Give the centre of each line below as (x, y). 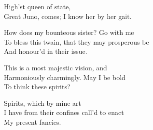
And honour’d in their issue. (46, 51)
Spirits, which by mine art (43, 103)
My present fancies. (33, 122)
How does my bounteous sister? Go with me (69, 32)
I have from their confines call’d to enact (64, 112)
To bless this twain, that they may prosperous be (76, 41)
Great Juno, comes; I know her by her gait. (68, 16)
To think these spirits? (37, 87)
